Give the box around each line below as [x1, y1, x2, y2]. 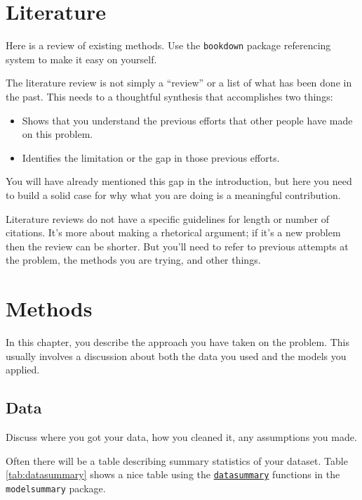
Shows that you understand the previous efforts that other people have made [22, 113, 353, 127]
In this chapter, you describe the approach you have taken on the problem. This [6, 335, 349, 350]
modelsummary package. [6, 480, 106, 495]
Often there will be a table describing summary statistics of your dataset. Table [6, 453, 348, 468]
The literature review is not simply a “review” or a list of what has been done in [6, 75, 352, 90]
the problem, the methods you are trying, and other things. [6, 252, 261, 267]
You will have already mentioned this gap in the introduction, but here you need [6, 174, 352, 188]
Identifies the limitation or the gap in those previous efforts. [22, 150, 280, 165]
